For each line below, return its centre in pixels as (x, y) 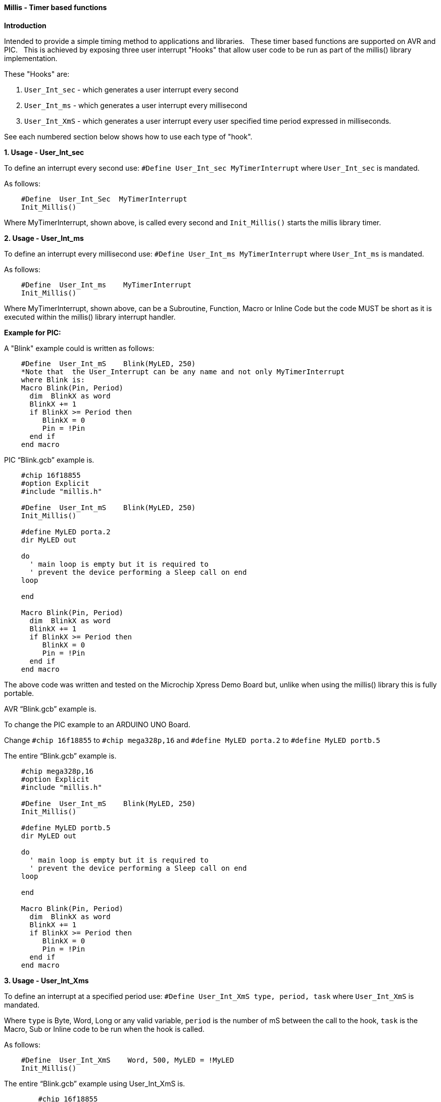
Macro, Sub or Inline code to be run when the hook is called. (104, 1029)
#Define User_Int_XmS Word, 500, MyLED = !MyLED (128, 1060)
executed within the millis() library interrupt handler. (90, 317)
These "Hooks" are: (37, 74)
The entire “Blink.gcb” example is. (60, 756)
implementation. (31, 58)
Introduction (25, 25)
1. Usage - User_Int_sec (44, 152)
